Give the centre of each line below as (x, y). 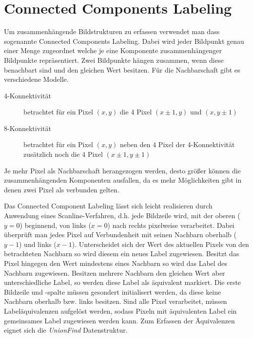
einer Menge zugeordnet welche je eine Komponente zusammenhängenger (113, 50)
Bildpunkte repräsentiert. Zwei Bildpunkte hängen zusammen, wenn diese (114, 60)
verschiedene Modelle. (36, 79)
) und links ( (38, 244)
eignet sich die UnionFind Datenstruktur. (66, 330)
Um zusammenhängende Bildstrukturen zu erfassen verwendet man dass (112, 31)
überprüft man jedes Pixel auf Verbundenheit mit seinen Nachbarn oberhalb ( (120, 235)
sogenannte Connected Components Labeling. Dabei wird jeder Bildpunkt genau (124, 41)
